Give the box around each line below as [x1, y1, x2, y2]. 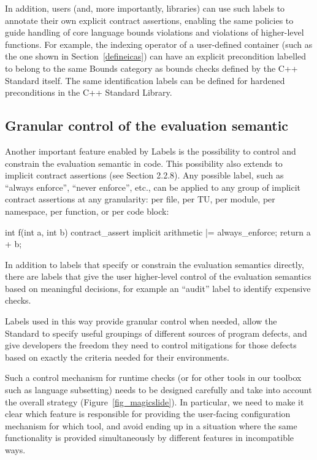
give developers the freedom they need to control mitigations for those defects [5, 339, 297, 351]
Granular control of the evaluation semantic [5, 116, 289, 135]
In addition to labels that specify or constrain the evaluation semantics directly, [5, 258, 304, 270]
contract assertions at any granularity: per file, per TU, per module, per [5, 193, 275, 205]
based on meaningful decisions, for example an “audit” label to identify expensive [5, 282, 311, 294]
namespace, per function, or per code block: [5, 204, 169, 217]
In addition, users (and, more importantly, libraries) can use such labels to [5, 2, 285, 14]
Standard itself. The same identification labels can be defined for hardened [5, 74, 285, 86]
